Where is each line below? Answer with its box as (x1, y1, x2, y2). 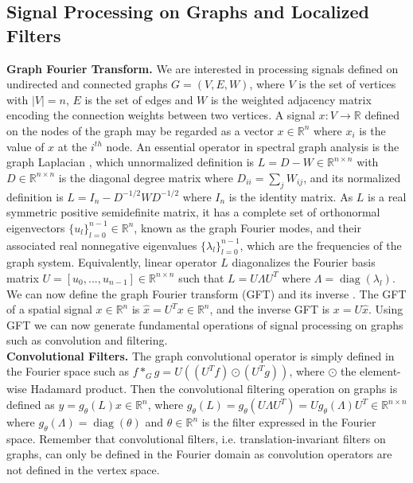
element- (360, 363, 401, 380)
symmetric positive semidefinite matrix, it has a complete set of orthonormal (6, 204, 380, 220)
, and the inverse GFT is (209, 301, 330, 317)
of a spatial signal (6, 301, 92, 317)
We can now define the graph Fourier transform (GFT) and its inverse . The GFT (6, 285, 407, 302)
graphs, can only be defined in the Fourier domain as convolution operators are (6, 446, 392, 462)
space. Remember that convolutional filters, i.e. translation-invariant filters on (6, 430, 386, 446)
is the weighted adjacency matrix (210, 91, 372, 107)
